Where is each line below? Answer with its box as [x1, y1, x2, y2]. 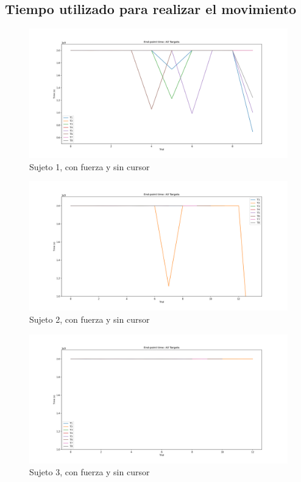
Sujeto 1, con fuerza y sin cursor [29, 160, 150, 173]
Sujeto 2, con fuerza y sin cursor [29, 312, 150, 325]
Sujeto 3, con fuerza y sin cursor [29, 466, 150, 478]
